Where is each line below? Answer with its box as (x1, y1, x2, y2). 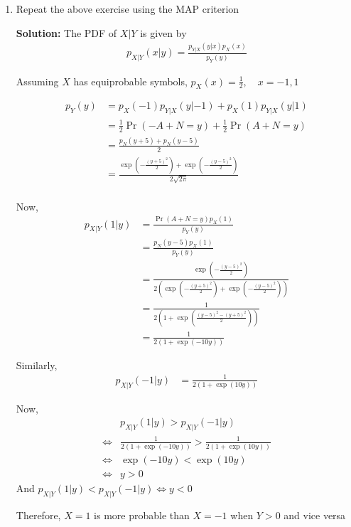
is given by (140, 25, 187, 40)
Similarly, (16, 357, 58, 372)
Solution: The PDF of (16, 25, 117, 40)
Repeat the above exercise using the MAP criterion (16, 1, 239, 16)
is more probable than (94, 507, 190, 522)
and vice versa (283, 507, 346, 522)
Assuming (16, 73, 59, 88)
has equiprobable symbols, (73, 73, 188, 88)
